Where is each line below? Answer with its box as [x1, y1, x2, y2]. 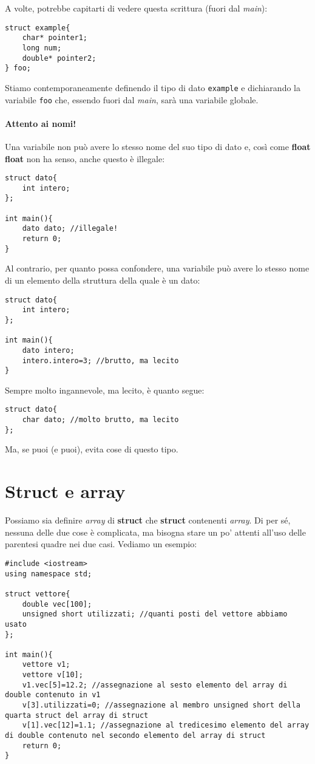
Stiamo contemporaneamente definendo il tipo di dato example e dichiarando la [5, 81, 300, 94]
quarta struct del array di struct [5, 711, 149, 720]
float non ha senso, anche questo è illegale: [5, 152, 165, 165]
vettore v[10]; [22, 670, 83, 680]
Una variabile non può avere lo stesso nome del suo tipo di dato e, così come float [5, 140, 311, 152]
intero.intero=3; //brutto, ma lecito [22, 356, 179, 365]
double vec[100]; [22, 599, 92, 609]
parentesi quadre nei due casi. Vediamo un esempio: [5, 537, 197, 550]
